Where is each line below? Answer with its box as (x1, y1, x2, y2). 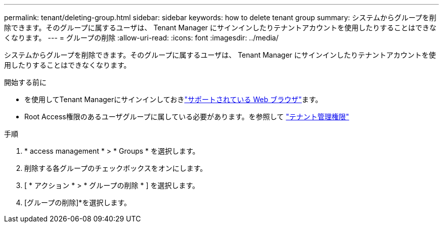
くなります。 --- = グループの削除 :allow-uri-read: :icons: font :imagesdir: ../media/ (4, 33, 279, 42)
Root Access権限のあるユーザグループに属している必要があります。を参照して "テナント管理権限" (24, 112, 349, 121)
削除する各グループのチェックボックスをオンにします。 (24, 164, 207, 172)
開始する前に (4, 78, 47, 86)
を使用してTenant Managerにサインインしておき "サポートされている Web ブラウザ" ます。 (24, 95, 323, 104)
